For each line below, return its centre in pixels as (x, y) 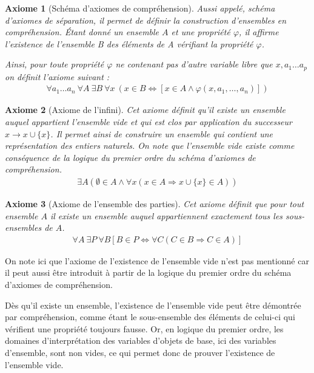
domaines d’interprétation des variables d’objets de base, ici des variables (141, 340)
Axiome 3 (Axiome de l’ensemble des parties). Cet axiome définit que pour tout (155, 204)
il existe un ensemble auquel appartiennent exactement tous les (166, 215)
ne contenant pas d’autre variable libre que (194, 64)
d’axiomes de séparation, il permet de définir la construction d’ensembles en (146, 20)
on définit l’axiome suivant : (57, 76)
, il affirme (259, 32)
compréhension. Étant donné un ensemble (82, 32)
